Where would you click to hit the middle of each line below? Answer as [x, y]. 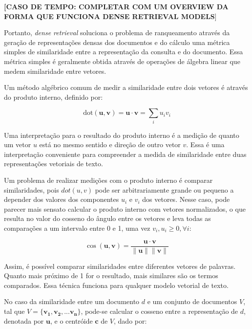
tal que [14, 311]
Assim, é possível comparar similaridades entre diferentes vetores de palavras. [120, 266]
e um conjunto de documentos [192, 301]
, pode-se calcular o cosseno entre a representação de [159, 311]
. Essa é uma [205, 144]
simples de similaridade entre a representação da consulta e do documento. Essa [124, 52]
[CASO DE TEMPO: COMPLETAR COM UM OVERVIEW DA [116, 6]
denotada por [24, 320]
